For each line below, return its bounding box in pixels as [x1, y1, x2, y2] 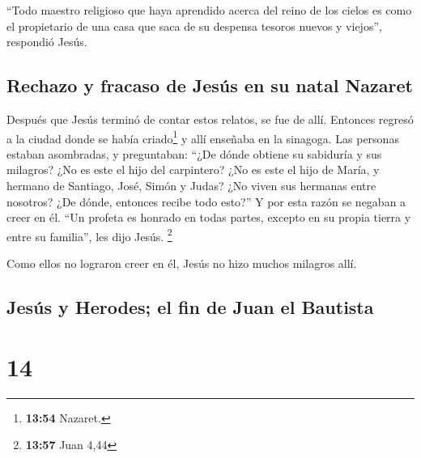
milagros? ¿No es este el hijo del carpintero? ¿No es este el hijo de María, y [6, 161, 380, 178]
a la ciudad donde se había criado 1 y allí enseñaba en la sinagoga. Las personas [6, 127, 399, 146]
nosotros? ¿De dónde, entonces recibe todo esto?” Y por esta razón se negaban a [6, 193, 406, 210]
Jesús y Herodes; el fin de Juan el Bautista [6, 295, 374, 320]
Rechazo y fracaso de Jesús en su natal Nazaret [6, 73, 413, 98]
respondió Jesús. [6, 33, 87, 50]
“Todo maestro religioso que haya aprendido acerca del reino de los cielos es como [6, 2, 412, 18]
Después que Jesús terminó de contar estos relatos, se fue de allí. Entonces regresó [6, 110, 414, 127]
